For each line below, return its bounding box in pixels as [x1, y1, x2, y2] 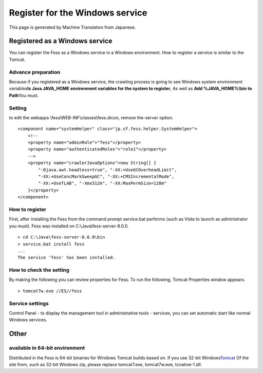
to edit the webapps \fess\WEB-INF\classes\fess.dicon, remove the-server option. [9, 114, 174, 120]
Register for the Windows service [9, 7, 148, 18]
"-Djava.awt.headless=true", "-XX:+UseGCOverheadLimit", [38, 167, 177, 172]
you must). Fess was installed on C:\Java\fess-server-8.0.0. [9, 223, 129, 229]
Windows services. [9, 317, 47, 323]
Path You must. [9, 93, 39, 98]
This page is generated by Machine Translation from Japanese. [9, 24, 136, 30]
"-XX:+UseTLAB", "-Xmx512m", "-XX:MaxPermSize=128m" [38, 181, 167, 186]
